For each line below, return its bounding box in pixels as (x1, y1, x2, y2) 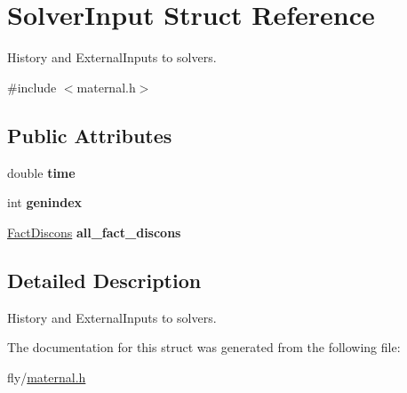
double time (7, 163, 76, 181)
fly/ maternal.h (7, 367, 86, 386)
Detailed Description (7, 266, 202, 293)
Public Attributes (7, 121, 172, 148)
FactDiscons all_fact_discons (7, 222, 181, 241)
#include (7, 77, 57, 96)
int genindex (7, 193, 83, 212)
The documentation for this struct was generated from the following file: (7, 338, 401, 357)
